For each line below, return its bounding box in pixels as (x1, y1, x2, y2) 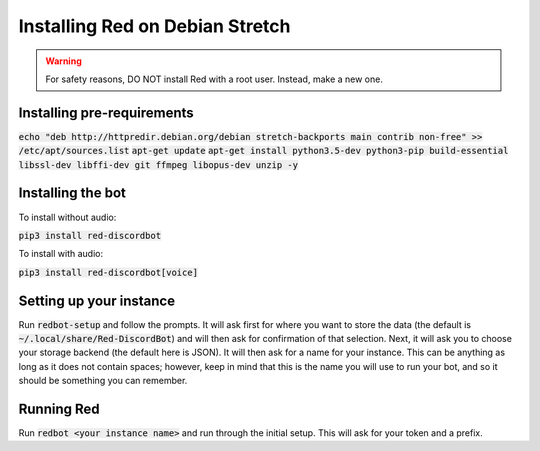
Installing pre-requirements (18, 104, 194, 121)
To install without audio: (18, 211, 117, 223)
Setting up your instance (18, 292, 175, 309)
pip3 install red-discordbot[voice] (18, 266, 199, 278)
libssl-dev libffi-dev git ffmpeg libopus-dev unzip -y (18, 159, 299, 170)
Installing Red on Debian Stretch (18, 15, 291, 37)
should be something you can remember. (18, 375, 188, 387)
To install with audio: (18, 248, 104, 260)
